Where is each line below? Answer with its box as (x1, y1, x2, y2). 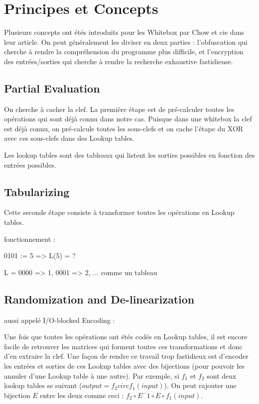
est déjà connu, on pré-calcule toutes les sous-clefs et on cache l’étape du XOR (4, 123, 244, 133)
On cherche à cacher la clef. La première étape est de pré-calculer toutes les (4, 103, 235, 114)
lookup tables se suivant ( (4, 380, 82, 391)
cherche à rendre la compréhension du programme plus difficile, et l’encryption (4, 46, 244, 57)
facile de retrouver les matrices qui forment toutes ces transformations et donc (4, 341, 243, 351)
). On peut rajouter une (164, 380, 237, 391)
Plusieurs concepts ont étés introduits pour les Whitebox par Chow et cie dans (4, 27, 244, 37)
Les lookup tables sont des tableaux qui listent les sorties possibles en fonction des (4, 150, 255, 160)
